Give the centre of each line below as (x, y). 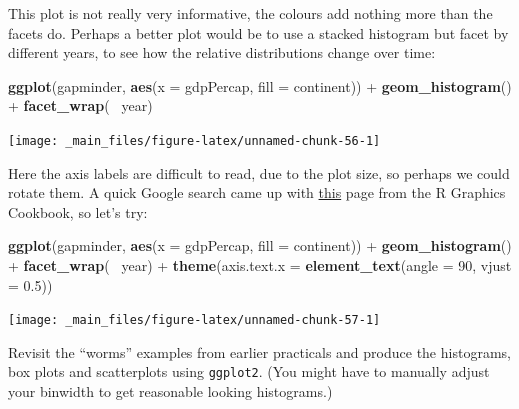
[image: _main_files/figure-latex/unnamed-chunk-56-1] (194, 140)
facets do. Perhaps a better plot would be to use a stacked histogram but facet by (258, 32)
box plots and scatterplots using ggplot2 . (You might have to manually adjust (249, 371)
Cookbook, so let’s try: (78, 211)
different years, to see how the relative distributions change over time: (222, 52)
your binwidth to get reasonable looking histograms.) (170, 391)
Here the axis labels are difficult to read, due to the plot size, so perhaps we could (259, 172)
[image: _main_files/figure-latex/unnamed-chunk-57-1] (194, 320)
